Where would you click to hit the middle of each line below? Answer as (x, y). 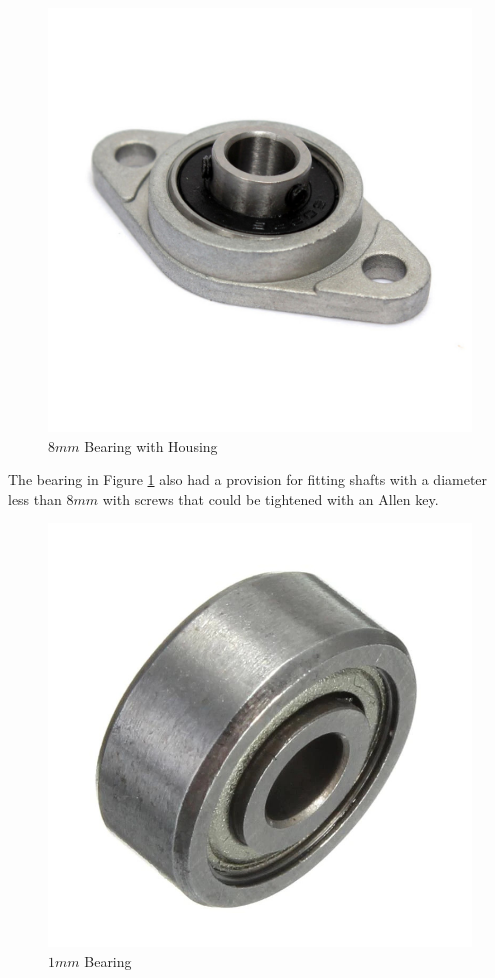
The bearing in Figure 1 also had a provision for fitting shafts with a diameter (248, 479)
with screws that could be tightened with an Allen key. (270, 498)
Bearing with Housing (151, 445)
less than (35, 498)
